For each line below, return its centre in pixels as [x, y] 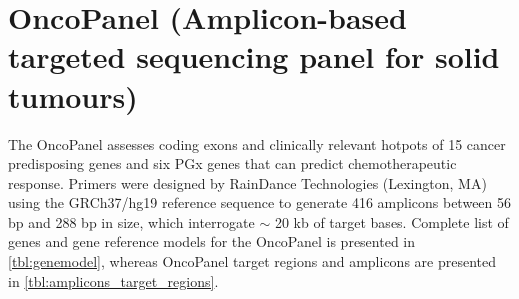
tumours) [73, 95]
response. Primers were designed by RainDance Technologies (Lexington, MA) [247, 182]
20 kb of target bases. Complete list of [391, 221]
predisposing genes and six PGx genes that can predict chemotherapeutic [232, 163]
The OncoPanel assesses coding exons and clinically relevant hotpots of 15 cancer [257, 143]
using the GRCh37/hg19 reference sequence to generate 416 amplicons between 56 [260, 202]
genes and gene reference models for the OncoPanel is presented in [212, 241]
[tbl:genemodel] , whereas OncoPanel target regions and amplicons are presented [252, 261]
